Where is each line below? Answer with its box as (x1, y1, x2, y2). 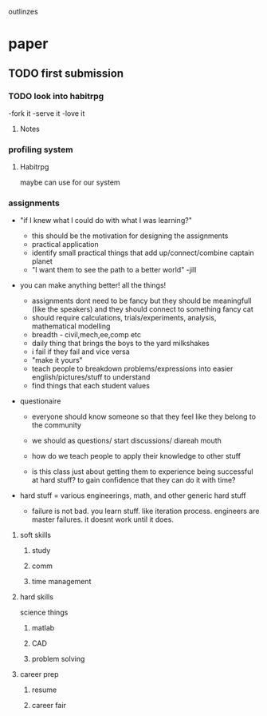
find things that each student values (31, 381, 150, 391)
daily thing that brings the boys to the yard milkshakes (31, 339, 210, 348)
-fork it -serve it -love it (8, 108, 85, 118)
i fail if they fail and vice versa (31, 347, 130, 356)
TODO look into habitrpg (8, 90, 104, 101)
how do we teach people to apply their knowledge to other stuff (31, 451, 241, 461)
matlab (31, 623, 55, 633)
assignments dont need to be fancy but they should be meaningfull (31, 296, 252, 306)
